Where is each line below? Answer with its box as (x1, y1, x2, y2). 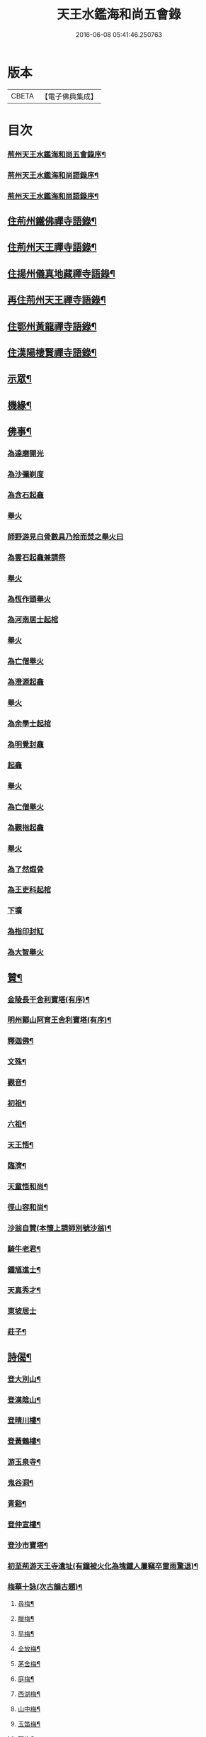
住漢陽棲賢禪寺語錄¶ (7, 347, 97, 359)
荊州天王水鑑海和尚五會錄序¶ (7, 150, 106, 159)
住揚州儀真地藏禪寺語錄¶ (7, 267, 115, 280)
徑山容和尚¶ (7, 1202, 48, 1212)
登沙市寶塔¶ (7, 1540, 48, 1550)
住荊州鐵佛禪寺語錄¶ (7, 215, 97, 227)
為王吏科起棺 (7, 885, 52, 895)
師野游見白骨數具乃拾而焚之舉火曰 (7, 532, 124, 541)
